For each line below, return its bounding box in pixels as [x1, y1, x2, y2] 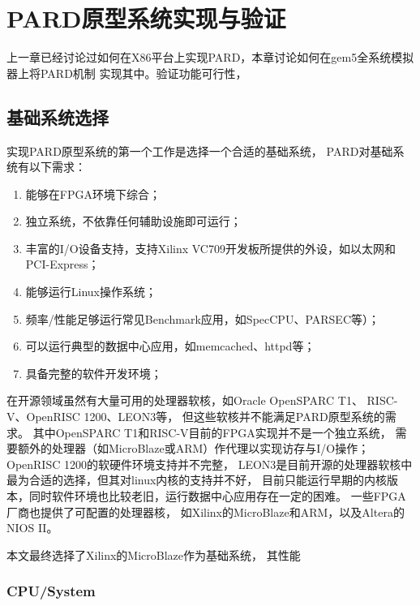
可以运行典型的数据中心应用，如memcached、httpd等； [25, 337, 315, 355]
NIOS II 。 [6, 519, 58, 536]
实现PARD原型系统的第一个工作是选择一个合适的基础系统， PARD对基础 [6, 142, 393, 159]
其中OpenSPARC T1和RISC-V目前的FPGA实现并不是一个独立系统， [32, 423, 392, 441]
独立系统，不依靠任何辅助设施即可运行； [25, 213, 242, 230]
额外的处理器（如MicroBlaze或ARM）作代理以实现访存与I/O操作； [17, 440, 370, 457]
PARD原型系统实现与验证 [6, 2, 286, 35]
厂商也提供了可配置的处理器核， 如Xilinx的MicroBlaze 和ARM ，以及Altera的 [6, 503, 405, 520]
